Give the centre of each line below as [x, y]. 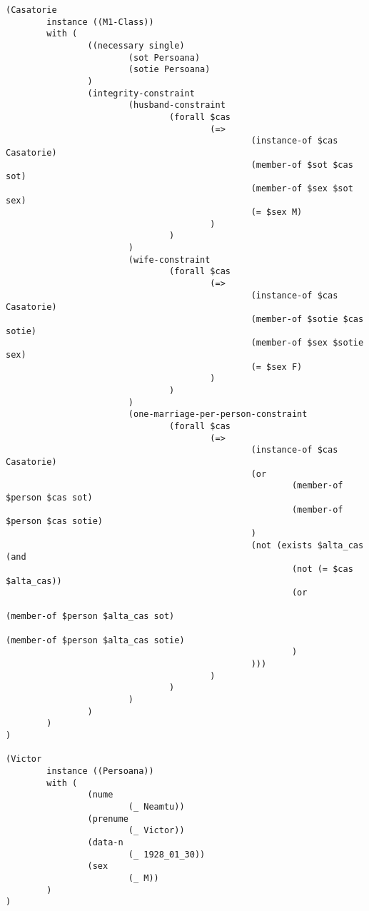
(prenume [108, 819]
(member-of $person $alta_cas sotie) [95, 640]
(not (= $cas [322, 569]
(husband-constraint [177, 105]
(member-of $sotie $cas [307, 319]
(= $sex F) [277, 367]
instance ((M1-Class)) [100, 22]
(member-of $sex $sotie [307, 343]
